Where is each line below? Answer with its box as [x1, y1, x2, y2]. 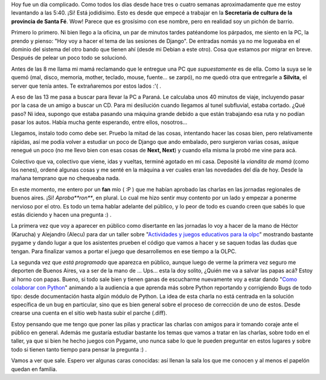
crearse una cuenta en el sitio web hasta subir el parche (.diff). [11, 309, 167, 317]
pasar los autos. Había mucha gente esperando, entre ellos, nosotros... [11, 118, 188, 126]
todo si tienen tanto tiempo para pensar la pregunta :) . [11, 346, 147, 353]
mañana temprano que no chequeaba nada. [11, 175, 120, 182]
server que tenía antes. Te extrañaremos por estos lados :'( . [11, 82, 161, 89]
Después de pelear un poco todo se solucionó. [11, 54, 128, 62]
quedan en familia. [11, 366, 57, 373]
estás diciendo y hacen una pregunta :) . [11, 211, 112, 218]
